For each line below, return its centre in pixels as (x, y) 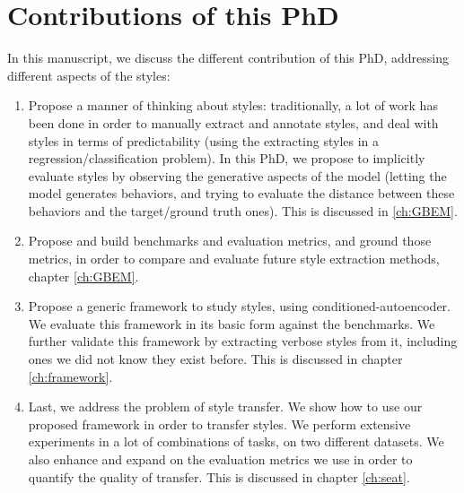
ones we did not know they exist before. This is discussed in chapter (215, 359)
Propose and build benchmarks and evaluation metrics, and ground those (230, 241)
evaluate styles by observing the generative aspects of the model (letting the (237, 175)
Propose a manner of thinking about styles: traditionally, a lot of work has (233, 105)
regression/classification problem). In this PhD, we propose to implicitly (227, 158)
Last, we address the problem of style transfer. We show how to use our (225, 407)
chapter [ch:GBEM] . (83, 276)
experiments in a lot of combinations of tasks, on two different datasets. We (236, 441)
